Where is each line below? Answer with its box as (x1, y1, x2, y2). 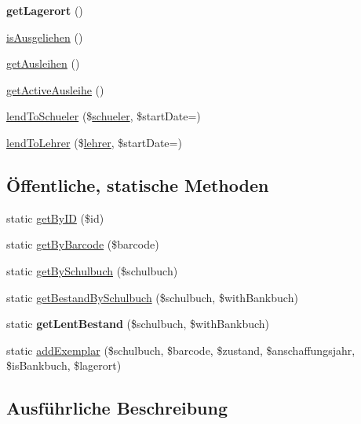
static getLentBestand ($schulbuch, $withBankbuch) (6, 315, 270, 332)
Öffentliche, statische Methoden (6, 172, 269, 197)
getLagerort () (6, 2, 83, 18)
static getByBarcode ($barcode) (6, 236, 159, 253)
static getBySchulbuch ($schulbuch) (6, 262, 178, 278)
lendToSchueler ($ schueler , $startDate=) (6, 108, 201, 124)
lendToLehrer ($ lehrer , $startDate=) (6, 134, 182, 150)
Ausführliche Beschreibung (6, 396, 228, 420)
